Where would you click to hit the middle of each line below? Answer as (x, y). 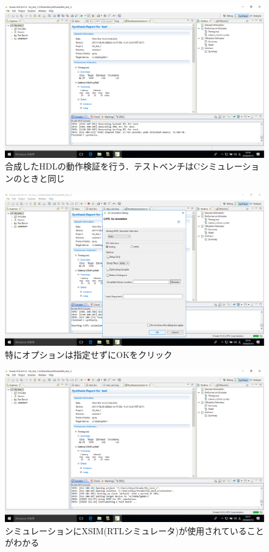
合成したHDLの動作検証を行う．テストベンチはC (102, 166)
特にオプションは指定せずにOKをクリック (89, 354)
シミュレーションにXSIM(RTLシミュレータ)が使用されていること (134, 530)
